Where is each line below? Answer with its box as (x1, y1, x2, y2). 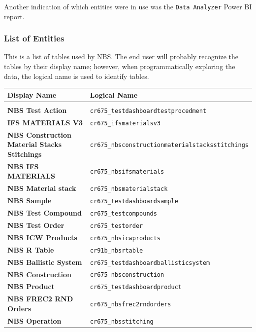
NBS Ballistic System (7, 257, 82, 267)
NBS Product (7, 281, 55, 292)
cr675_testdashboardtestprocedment (90, 107, 207, 114)
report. (4, 11, 25, 21)
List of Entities (4, 32, 64, 44)
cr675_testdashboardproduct (90, 284, 182, 291)
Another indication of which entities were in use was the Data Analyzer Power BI (4, 1, 252, 11)
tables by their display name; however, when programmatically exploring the (4, 61, 235, 72)
